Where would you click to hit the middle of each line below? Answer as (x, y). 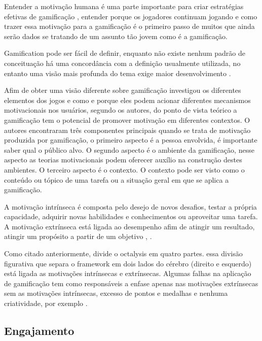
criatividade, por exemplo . (46, 303)
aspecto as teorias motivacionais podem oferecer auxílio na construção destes (123, 160)
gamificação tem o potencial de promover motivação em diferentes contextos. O (127, 120)
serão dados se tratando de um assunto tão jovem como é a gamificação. (116, 36)
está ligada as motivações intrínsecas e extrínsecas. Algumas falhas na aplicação (128, 273)
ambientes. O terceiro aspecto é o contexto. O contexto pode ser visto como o (124, 169)
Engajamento (39, 331)
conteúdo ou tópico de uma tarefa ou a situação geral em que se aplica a (117, 179)
